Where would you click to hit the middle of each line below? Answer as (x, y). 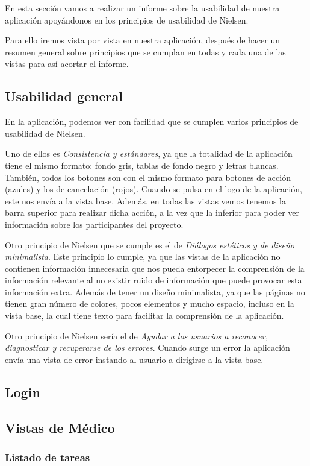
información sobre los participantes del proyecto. (94, 224)
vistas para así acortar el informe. (67, 64)
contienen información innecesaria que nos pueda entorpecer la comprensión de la (155, 268)
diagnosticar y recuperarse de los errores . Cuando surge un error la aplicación (147, 348)
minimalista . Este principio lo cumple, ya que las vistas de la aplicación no (143, 257)
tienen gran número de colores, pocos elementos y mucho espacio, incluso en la (150, 304)
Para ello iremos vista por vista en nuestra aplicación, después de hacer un (143, 40)
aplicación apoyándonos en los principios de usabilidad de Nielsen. (127, 20)
